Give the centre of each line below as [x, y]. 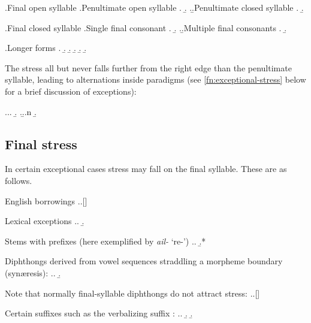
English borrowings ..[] [46, 200]
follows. [19, 180]
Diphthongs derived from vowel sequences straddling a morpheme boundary [144, 261]
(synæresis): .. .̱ [33, 272]
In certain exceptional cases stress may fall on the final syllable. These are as [146, 169]
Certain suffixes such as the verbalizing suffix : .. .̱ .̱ [99, 313]
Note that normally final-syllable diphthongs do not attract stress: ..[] [132, 293]
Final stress [41, 144]
